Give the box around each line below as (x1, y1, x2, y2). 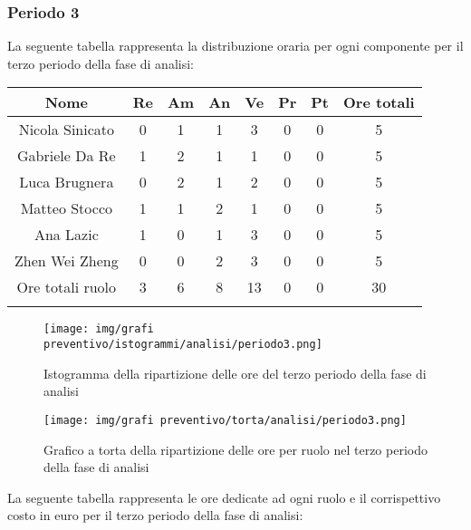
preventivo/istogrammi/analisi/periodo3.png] (43, 338, 322, 352)
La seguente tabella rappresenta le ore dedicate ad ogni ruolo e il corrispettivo (7, 487, 441, 506)
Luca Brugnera (19, 171, 114, 193)
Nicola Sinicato (18, 119, 115, 140)
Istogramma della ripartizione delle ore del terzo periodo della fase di (43, 363, 427, 382)
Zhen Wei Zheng (14, 250, 119, 272)
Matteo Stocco (20, 198, 113, 219)
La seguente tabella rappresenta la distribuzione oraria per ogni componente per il (7, 36, 464, 55)
